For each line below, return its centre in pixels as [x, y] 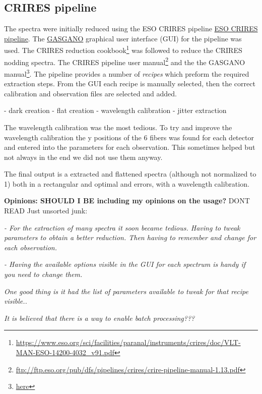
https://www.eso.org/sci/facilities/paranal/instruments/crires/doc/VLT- [128, 342]
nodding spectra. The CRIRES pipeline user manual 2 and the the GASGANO [125, 61]
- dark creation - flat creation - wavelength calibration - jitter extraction [115, 110]
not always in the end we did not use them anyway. [83, 157]
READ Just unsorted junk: [46, 211]
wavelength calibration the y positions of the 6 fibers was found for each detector [129, 137]
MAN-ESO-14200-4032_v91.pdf [65, 352]
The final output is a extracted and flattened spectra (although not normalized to [130, 174]
